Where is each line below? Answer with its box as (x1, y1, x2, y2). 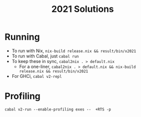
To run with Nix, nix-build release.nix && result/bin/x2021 (11, 48, 137, 54)
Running (4, 31, 40, 43)
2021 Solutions (51, 3, 114, 15)
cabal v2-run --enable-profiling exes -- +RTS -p (4, 107, 111, 112)
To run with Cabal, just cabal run (11, 53, 79, 59)
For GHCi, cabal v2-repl (11, 73, 62, 79)
